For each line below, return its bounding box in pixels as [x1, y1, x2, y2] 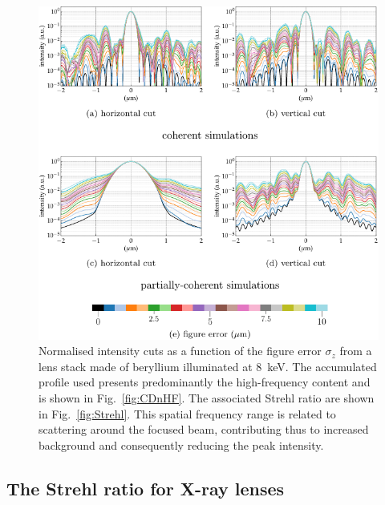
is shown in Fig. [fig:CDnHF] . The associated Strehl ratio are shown [38, 390, 375, 406]
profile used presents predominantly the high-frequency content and [38, 374, 371, 390]
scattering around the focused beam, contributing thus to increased [38, 421, 369, 438]
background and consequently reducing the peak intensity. [38, 436, 324, 453]
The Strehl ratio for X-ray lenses [6, 475, 285, 500]
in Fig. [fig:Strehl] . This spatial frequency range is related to [38, 405, 336, 422]
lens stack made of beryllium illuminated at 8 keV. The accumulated [38, 358, 377, 374]
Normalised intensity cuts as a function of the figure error [38, 342, 322, 359]
